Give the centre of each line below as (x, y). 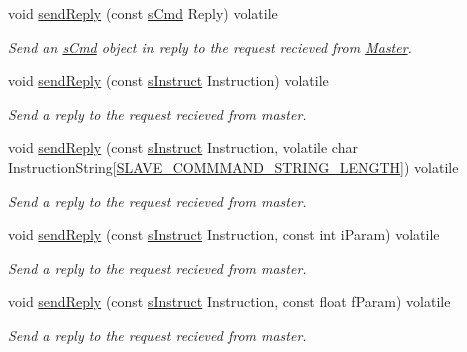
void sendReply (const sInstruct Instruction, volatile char (183, 147)
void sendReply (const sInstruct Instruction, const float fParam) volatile (229, 301)
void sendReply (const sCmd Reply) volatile (143, 13)
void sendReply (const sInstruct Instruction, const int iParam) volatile (224, 234)
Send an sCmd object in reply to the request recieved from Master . (210, 46)
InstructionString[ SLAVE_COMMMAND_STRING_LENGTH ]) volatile (233, 166)
